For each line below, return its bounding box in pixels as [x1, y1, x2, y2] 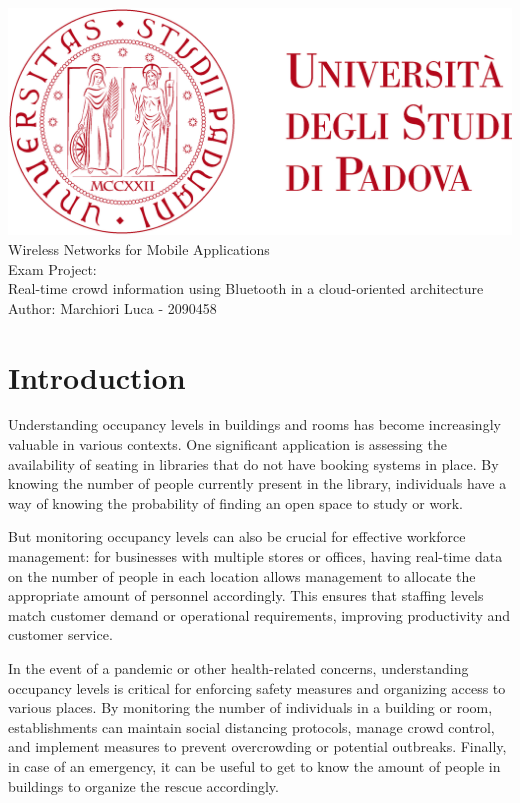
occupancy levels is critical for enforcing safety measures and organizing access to [8, 677, 506, 698]
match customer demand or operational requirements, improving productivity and [8, 604, 511, 625]
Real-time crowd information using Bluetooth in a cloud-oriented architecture [8, 278, 484, 299]
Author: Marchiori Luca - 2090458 [8, 297, 217, 318]
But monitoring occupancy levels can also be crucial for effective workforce [8, 526, 466, 547]
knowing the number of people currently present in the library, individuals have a [8, 473, 507, 494]
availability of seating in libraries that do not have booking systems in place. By [8, 453, 499, 474]
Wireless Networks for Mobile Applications [8, 238, 270, 259]
